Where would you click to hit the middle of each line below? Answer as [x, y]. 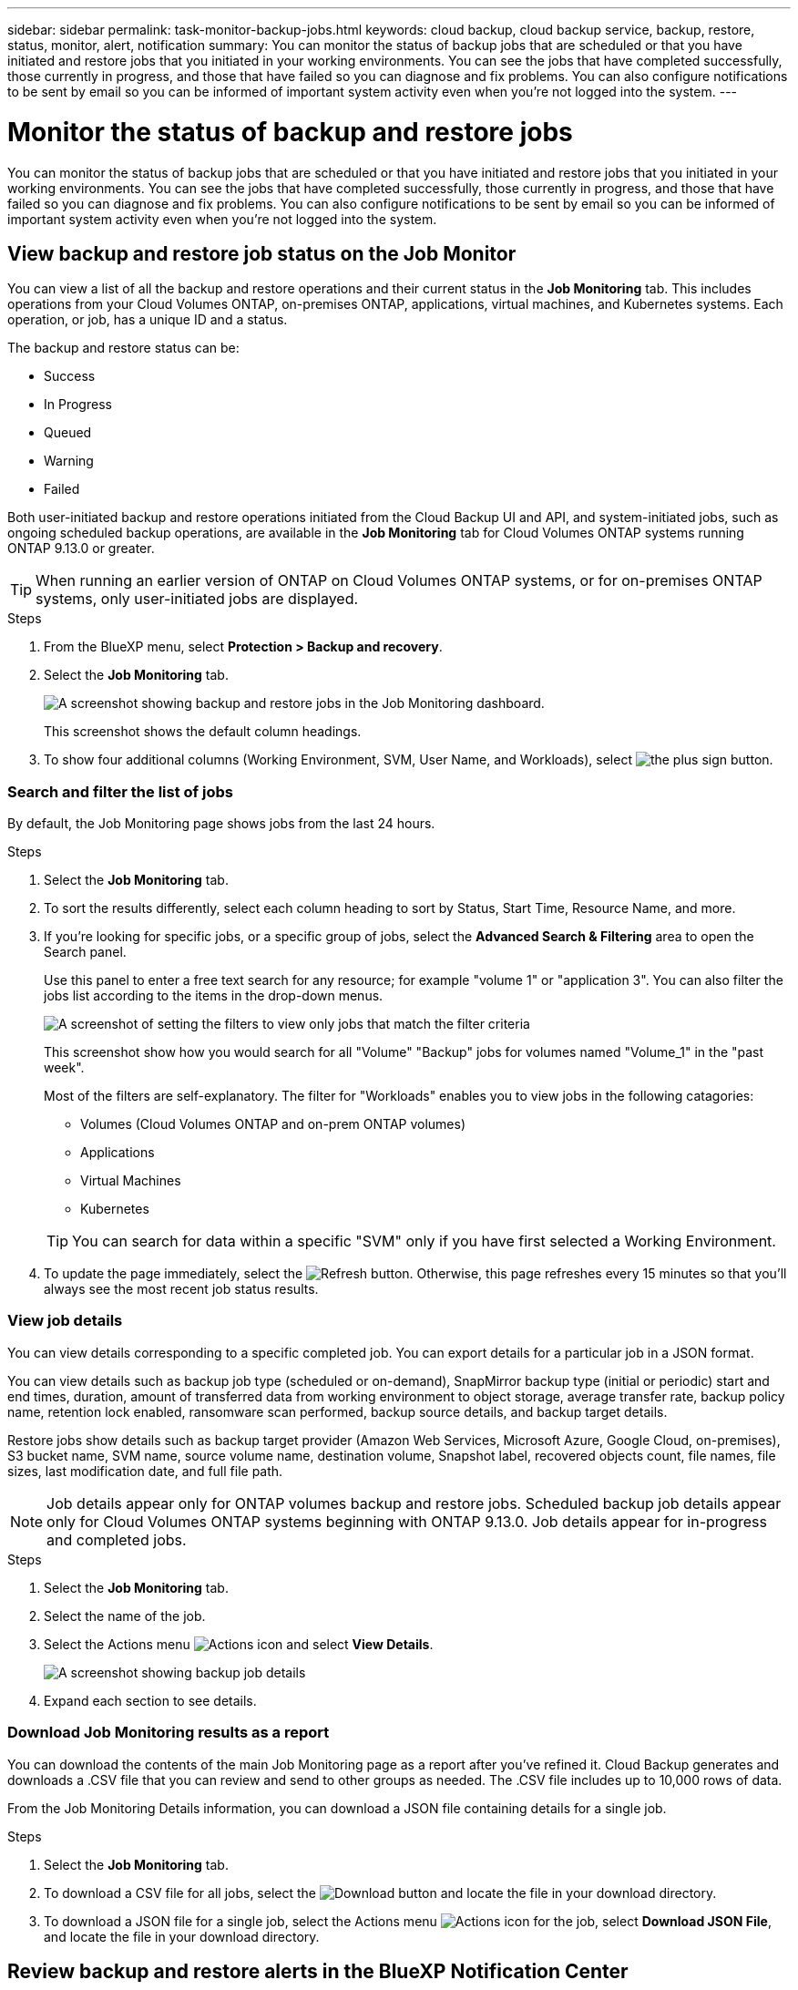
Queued [68, 433]
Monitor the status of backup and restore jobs [290, 132]
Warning [69, 461]
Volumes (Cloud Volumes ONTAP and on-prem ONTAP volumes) [273, 1124]
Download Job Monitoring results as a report [169, 1733]
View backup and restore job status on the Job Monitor [262, 253]
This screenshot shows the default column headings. [203, 732]
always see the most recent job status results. [181, 1289]
